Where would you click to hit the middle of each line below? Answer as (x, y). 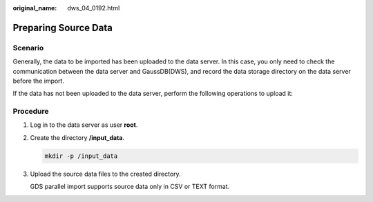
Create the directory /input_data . (77, 137)
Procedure (31, 112)
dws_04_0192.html (94, 8)
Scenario (28, 48)
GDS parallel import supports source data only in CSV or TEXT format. (130, 187)
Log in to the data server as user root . (84, 125)
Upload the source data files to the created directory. (105, 174)
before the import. (39, 81)
